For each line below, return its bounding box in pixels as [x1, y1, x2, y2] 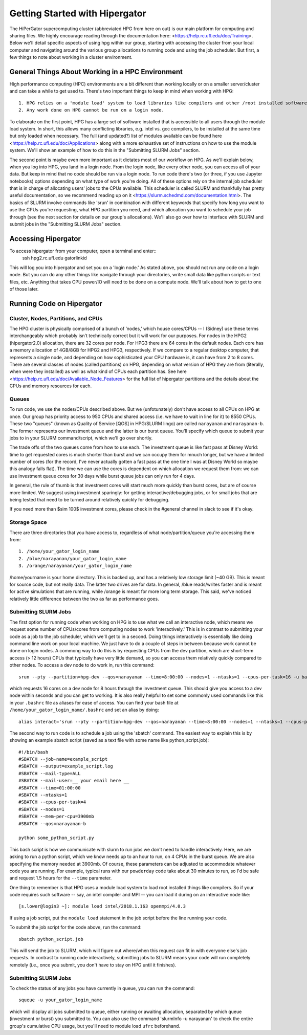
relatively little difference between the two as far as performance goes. [9, 596, 159, 602]
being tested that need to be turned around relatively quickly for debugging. [9, 497, 170, 503]
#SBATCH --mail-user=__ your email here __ [18, 778, 129, 784]
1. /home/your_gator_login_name [18, 548, 100, 555]
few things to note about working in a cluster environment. [9, 54, 133, 60]
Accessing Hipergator [9, 234, 81, 243]
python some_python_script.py [18, 835, 95, 841]
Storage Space [9, 519, 47, 526]
